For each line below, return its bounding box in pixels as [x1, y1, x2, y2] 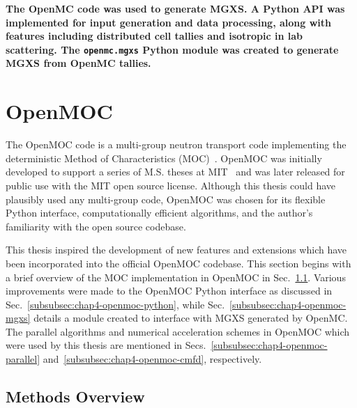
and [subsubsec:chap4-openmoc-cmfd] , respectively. [43, 352, 262, 366]
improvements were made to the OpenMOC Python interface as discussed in [6, 283, 333, 298]
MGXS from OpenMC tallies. [6, 56, 151, 70]
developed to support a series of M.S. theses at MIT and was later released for [6, 164, 345, 179]
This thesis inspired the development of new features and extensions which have [6, 242, 347, 257]
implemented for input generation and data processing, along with [6, 15, 331, 29]
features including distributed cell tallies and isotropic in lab [6, 29, 303, 43]
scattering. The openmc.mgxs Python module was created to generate [6, 42, 339, 56]
